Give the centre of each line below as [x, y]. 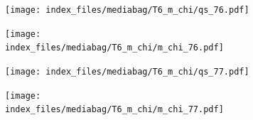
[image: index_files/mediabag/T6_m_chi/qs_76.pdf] [127, 10]
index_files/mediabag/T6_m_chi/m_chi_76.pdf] [114, 48]
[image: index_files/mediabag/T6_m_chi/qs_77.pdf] [127, 71]
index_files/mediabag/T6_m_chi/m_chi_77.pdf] [114, 110]
